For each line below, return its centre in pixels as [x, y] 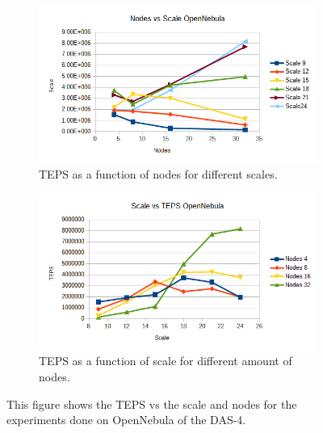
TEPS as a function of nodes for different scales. [158, 173]
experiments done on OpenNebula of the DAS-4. [126, 420]
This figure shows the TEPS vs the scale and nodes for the [152, 404]
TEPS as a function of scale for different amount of [166, 361]
